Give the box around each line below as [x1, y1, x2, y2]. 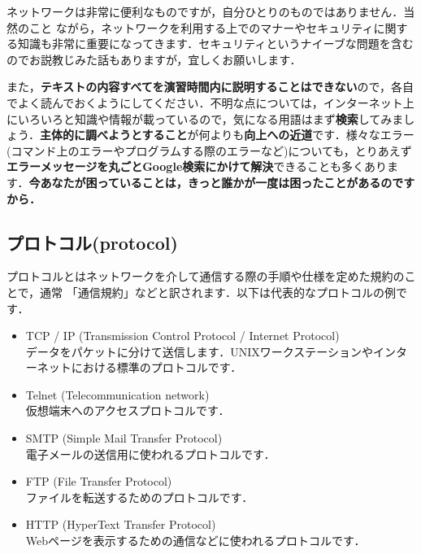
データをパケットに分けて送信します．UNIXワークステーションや [25, 342, 374, 360]
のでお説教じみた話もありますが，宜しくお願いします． [7, 50, 302, 68]
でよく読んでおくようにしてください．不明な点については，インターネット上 [7, 94, 414, 111]
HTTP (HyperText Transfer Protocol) [25, 516, 216, 533]
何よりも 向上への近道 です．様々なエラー [198, 126, 414, 143]
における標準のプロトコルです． [71, 359, 242, 376]
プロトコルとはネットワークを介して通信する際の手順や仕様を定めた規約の [7, 268, 405, 285]
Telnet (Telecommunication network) [25, 386, 210, 403]
